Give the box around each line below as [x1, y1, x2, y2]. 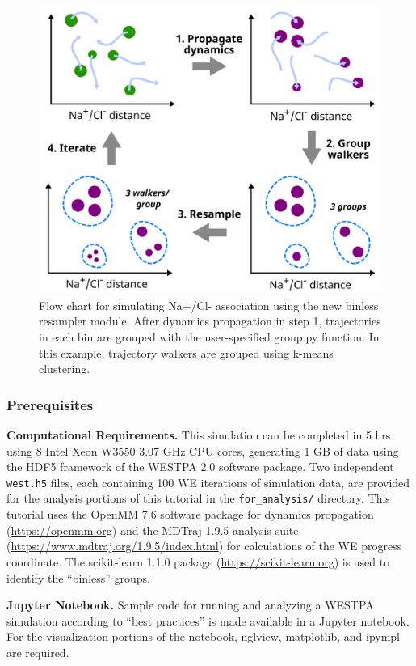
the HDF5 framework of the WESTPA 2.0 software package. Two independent [6, 458, 394, 475]
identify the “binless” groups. [6, 569, 151, 586]
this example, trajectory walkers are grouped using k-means [39, 344, 334, 361]
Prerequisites [6, 394, 94, 414]
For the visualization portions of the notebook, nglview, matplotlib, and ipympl [6, 628, 401, 645]
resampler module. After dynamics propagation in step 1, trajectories [39, 312, 381, 329]
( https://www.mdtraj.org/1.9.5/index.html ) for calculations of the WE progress [6, 537, 402, 554]
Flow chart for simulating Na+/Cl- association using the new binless [39, 296, 379, 313]
